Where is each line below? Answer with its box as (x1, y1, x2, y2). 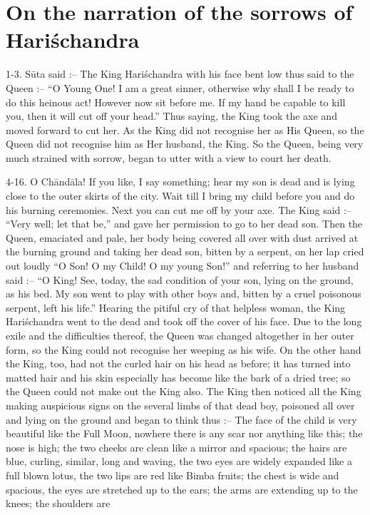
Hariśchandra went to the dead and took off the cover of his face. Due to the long (6, 314, 362, 329)
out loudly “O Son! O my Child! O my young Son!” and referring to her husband (6, 258, 359, 273)
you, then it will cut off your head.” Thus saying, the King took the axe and (6, 108, 337, 123)
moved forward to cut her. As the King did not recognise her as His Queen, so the (6, 122, 364, 137)
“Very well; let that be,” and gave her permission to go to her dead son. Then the (6, 216, 363, 231)
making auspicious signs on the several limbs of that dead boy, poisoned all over (6, 397, 355, 412)
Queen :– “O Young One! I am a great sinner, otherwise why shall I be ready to (6, 80, 354, 95)
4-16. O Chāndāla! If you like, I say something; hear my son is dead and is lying (6, 174, 355, 189)
